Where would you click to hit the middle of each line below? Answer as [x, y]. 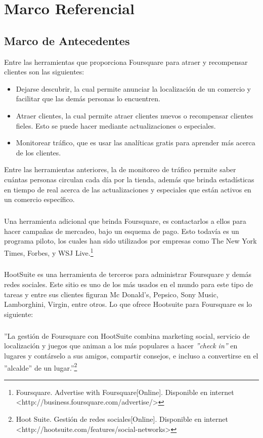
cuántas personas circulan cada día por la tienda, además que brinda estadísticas [129, 179]
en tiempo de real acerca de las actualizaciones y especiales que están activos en [128, 189]
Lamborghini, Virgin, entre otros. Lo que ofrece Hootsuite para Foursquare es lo [128, 304]
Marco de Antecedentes [67, 40]
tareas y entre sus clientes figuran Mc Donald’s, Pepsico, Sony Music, [111, 294]
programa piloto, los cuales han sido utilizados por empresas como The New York [130, 241]
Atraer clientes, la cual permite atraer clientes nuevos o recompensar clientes [135, 115]
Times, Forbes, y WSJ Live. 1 [49, 252]
